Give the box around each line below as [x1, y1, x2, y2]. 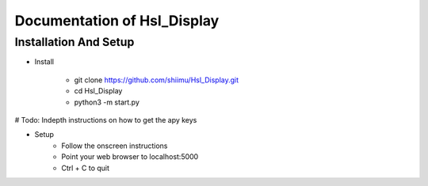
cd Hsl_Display [74, 86, 123, 96]
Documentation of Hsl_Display [14, 12, 220, 29]
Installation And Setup [14, 35, 135, 49]
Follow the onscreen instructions [61, 141, 168, 150]
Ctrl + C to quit [61, 163, 110, 173]
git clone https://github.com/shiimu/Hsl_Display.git [74, 75, 239, 85]
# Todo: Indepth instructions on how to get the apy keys [14, 115, 197, 124]
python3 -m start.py [74, 97, 140, 107]
